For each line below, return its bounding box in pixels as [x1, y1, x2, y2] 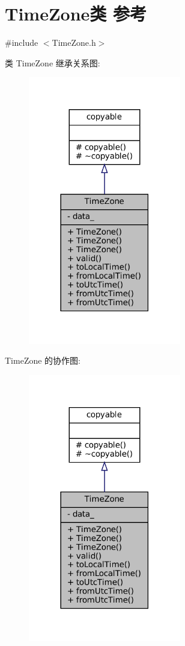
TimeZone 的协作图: [5, 354, 80, 367]
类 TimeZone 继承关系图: [5, 56, 100, 69]
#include [5, 36, 38, 49]
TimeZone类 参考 [5, 1, 147, 26]
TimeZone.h [52, 36, 96, 49]
